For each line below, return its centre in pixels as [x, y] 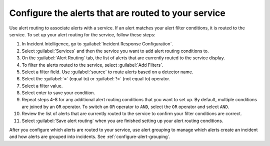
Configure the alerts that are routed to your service [117, 13]
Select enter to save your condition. [58, 93]
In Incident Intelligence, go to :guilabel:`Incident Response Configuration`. [97, 44]
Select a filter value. [42, 86]
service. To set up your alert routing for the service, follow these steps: [82, 34]
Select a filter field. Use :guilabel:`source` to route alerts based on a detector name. [107, 72]
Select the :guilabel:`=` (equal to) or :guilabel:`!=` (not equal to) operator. [96, 79]
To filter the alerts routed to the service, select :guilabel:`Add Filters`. [92, 65]
